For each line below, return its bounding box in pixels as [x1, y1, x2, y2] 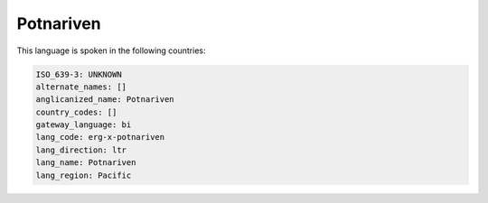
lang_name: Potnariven [35, 158, 136, 168]
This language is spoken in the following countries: [16, 45, 206, 56]
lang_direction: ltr [35, 144, 127, 155]
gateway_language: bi [35, 120, 132, 130]
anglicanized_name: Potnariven [35, 95, 175, 105]
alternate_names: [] [35, 81, 127, 92]
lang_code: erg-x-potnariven [35, 132, 165, 143]
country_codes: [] [35, 106, 117, 117]
